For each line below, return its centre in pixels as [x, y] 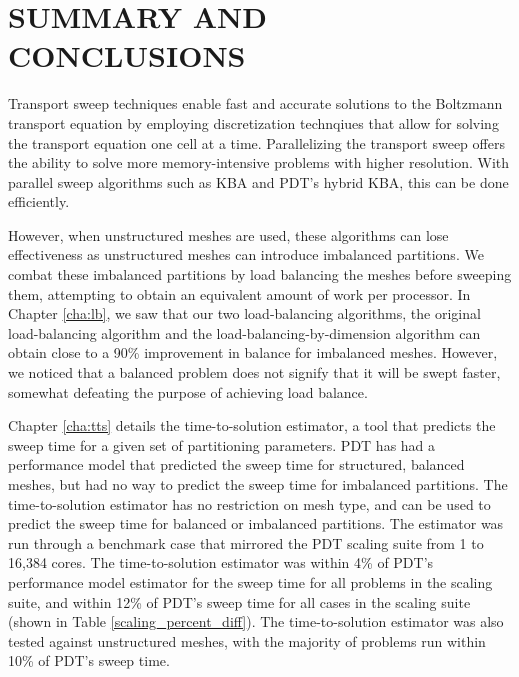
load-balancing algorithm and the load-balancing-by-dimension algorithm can [244, 332]
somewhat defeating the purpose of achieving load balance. [188, 391]
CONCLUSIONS [127, 55]
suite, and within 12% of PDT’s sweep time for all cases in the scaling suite [239, 601]
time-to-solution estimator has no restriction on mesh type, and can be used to [249, 503]
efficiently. [39, 201]
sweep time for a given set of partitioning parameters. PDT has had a [222, 444]
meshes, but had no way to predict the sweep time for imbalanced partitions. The [258, 484]
